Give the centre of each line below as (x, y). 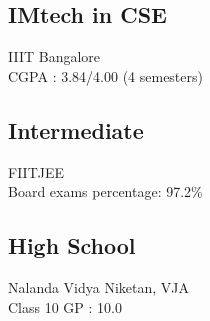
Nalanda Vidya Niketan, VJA (99, 286)
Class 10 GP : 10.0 (65, 306)
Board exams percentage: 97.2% (105, 191)
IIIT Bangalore (54, 56)
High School (72, 245)
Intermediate (76, 129)
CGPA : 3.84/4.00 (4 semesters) (105, 75)
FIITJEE (36, 171)
